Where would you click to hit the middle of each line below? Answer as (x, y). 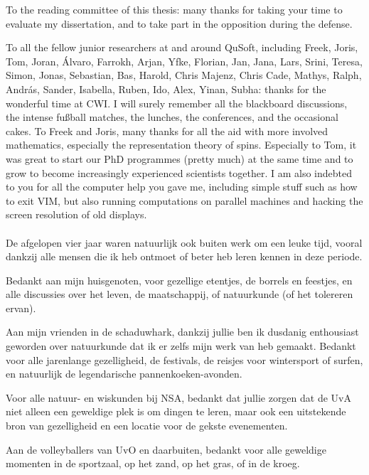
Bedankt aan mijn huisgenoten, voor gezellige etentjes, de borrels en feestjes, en (179, 280)
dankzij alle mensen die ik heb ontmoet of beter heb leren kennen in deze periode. (184, 256)
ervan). (21, 308)
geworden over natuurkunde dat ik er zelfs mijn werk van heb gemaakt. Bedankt (181, 346)
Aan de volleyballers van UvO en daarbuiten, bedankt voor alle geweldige (166, 449)
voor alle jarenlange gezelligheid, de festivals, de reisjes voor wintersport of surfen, (184, 359)
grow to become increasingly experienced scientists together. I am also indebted (179, 172)
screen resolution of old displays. (76, 214)
